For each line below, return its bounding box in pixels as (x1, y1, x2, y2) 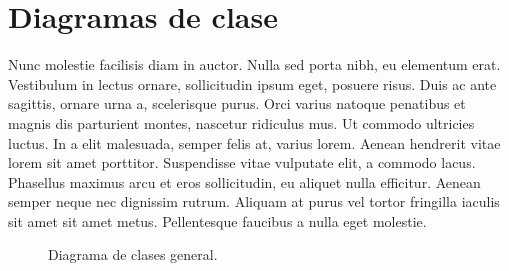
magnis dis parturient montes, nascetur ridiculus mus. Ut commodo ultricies (8, 112, 475, 133)
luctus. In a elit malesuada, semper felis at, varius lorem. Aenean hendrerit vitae (8, 132, 501, 153)
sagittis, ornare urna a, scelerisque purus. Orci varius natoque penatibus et (8, 93, 466, 114)
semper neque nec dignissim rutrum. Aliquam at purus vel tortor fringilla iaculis (8, 191, 500, 212)
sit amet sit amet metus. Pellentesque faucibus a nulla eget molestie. (8, 210, 427, 231)
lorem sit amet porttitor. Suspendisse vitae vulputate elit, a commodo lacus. (8, 152, 476, 173)
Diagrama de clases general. (48, 244, 218, 265)
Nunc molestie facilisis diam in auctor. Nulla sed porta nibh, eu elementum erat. (8, 54, 501, 75)
